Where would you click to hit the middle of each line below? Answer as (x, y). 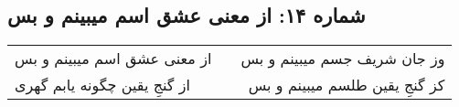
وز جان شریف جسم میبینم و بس (343, 59)
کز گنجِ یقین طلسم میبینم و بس (347, 85)
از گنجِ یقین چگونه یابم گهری (102, 85)
